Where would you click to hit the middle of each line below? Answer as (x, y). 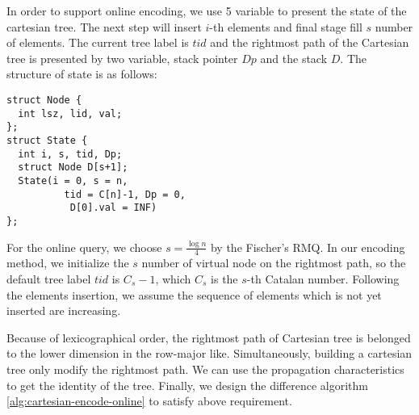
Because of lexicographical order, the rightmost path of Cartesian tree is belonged (209, 337)
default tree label (49, 278)
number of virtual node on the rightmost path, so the (274, 263)
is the (224, 278)
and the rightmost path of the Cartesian (310, 42)
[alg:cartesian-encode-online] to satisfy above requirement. (149, 401)
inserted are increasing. (64, 310)
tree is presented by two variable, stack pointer (122, 58)
